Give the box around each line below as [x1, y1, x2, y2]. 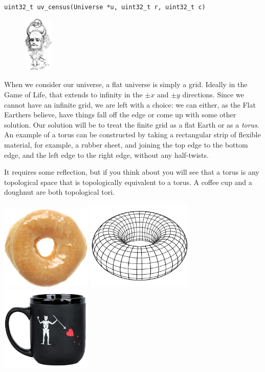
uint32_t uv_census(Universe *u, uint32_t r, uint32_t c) [4, 4, 206, 11]
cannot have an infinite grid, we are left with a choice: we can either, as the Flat [4, 99, 256, 110]
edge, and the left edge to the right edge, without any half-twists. [4, 149, 209, 160]
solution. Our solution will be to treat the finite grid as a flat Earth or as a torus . [4, 119, 259, 130]
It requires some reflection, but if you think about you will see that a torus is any [4, 167, 259, 177]
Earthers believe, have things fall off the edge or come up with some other [4, 109, 236, 120]
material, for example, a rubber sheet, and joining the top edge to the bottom [4, 139, 248, 150]
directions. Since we [182, 89, 244, 99]
